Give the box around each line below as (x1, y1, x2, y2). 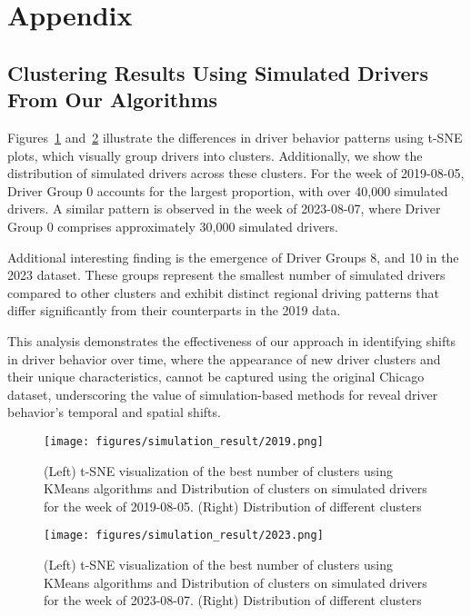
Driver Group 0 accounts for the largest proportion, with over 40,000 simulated (7, 181, 448, 200)
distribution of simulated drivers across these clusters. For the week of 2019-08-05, (7, 164, 465, 183)
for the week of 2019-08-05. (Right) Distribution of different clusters (44, 496, 422, 515)
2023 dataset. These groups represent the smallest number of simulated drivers (7, 265, 446, 284)
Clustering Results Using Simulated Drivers (7, 58, 429, 86)
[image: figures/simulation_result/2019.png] (44, 434, 324, 448)
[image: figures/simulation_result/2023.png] (44, 529, 324, 542)
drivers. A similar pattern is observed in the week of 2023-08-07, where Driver (7, 199, 441, 218)
